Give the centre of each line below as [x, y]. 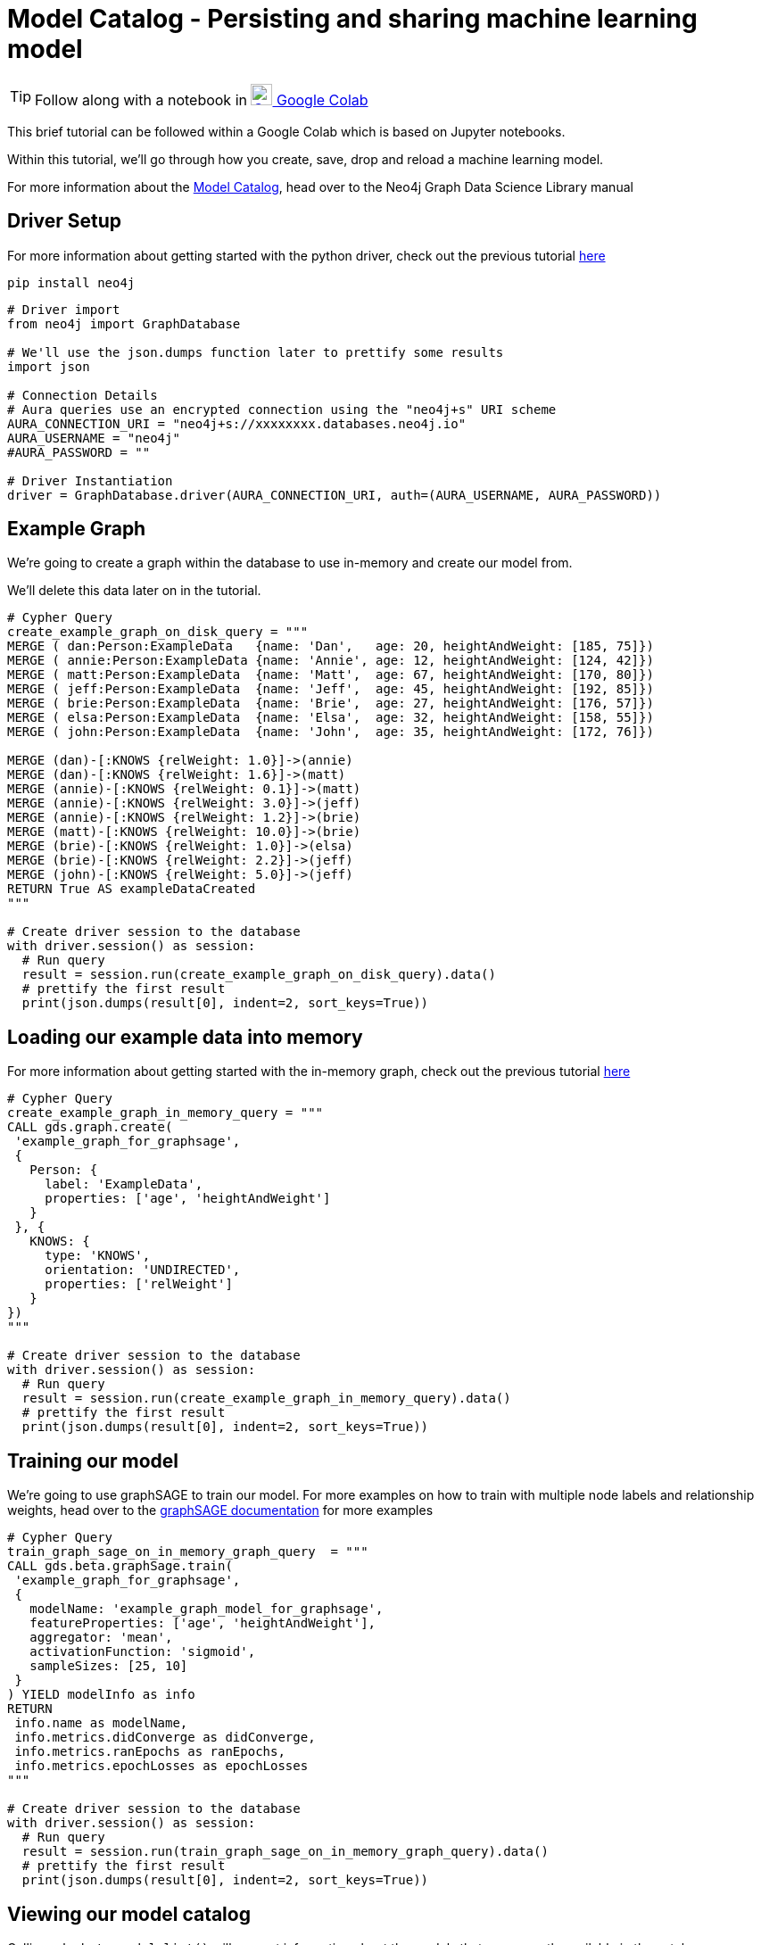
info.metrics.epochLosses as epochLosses [161, 1766]
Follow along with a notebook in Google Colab [202, 99]
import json [49, 366]
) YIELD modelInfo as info [101, 1695]
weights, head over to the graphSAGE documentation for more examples [220, 1510]
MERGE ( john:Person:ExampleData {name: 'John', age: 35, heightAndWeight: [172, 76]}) [331, 732]
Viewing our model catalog [129, 1914]
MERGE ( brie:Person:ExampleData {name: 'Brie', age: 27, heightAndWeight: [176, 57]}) [331, 704]
